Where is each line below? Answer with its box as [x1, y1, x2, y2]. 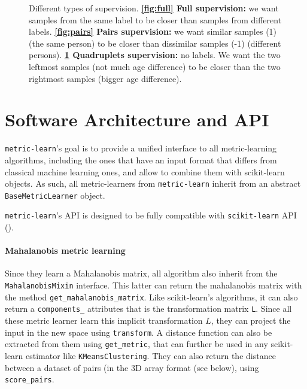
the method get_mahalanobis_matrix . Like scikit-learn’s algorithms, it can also [5, 290, 298, 303]
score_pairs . [5, 373, 54, 385]
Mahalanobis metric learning [5, 244, 126, 257]
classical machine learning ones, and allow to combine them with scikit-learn [5, 165, 285, 178]
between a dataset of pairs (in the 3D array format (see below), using [5, 361, 259, 373]
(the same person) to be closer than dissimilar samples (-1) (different [29, 37, 281, 49]
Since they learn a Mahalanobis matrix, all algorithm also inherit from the [5, 267, 278, 279]
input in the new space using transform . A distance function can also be [5, 326, 272, 338]
